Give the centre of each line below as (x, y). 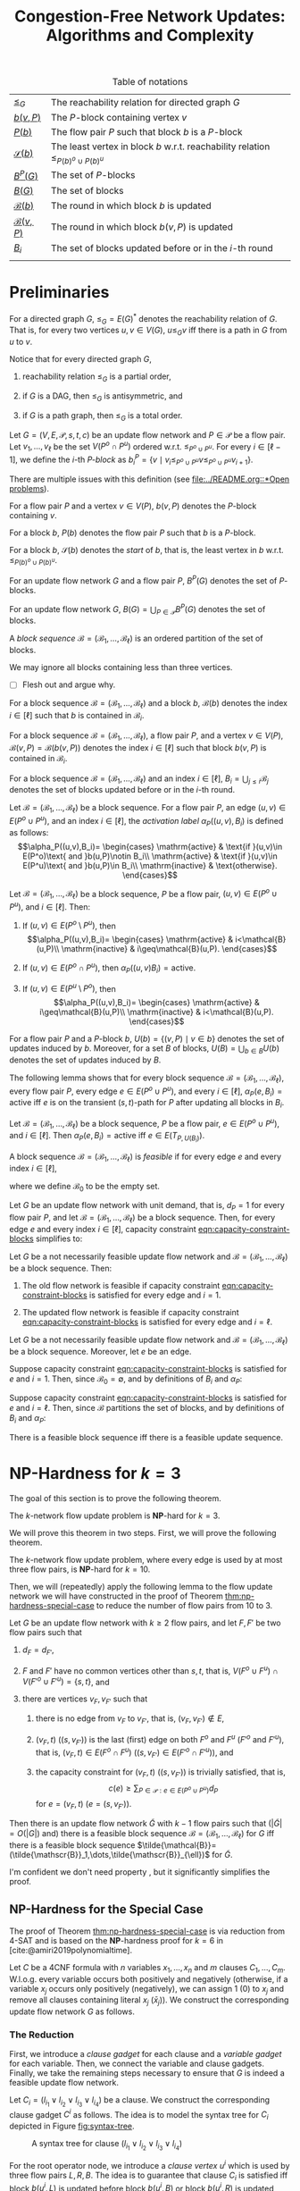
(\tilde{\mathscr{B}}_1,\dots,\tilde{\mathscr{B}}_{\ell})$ (110, 1854)
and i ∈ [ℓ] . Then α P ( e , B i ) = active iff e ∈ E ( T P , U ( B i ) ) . (107, 1137)
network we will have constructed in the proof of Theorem (116, 1596)
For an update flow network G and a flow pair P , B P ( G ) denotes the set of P (147, 580)
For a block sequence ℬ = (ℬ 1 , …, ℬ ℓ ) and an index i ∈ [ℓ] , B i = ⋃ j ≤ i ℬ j (139, 779)
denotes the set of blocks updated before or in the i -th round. (122, 790)
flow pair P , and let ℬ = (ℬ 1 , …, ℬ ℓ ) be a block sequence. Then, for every (142, 1219)
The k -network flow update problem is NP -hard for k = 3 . (115, 1515)
